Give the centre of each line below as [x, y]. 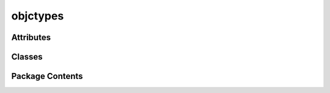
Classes [27, 57]
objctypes [38, 16]
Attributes [31, 37]
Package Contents [47, 76]
